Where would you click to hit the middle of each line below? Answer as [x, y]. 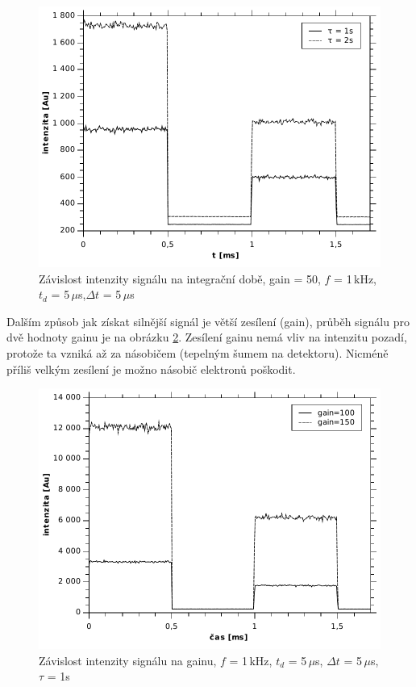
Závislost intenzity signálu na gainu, [128, 660]
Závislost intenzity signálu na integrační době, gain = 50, [180, 278]
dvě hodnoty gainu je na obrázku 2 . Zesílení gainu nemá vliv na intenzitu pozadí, [207, 337]
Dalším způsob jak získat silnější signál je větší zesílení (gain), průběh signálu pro [208, 321]
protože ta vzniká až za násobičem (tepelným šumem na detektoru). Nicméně [198, 352]
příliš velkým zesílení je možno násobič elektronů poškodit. [151, 369]
